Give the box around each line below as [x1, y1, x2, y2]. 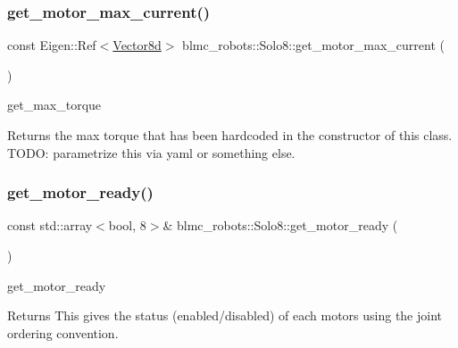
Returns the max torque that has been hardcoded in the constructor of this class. [7, 126, 453, 144]
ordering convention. [7, 323, 119, 342]
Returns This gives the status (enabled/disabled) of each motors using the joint [7, 306, 442, 325]
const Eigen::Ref [7, 36, 96, 54]
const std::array [7, 216, 93, 235]
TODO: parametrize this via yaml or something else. [7, 143, 296, 162]
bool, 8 [108, 216, 146, 235]
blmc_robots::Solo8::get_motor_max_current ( [182, 36, 445, 54]
